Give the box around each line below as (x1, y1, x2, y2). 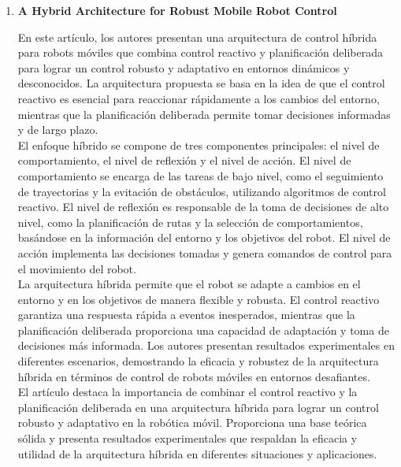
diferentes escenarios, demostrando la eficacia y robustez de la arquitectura (17, 353, 379, 369)
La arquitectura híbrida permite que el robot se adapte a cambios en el (17, 276, 361, 292)
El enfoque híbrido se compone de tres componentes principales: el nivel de (17, 136, 380, 153)
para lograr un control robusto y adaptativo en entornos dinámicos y (17, 59, 350, 76)
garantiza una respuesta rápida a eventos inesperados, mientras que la (17, 306, 355, 323)
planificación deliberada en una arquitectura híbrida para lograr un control (17, 398, 379, 415)
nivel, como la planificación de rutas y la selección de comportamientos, (17, 213, 363, 230)
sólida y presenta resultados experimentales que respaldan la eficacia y (17, 430, 358, 447)
